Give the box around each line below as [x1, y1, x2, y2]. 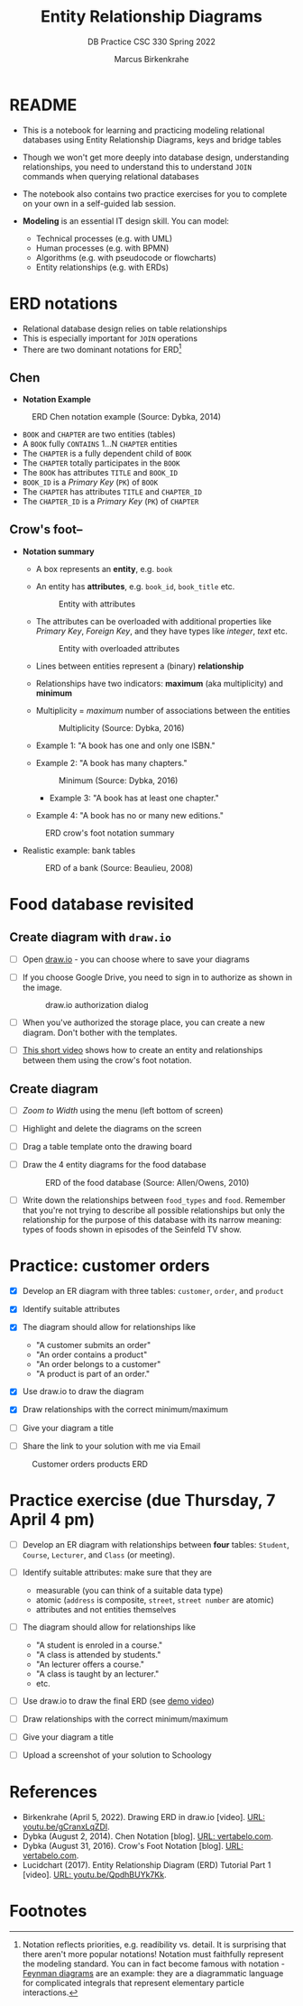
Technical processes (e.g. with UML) [35, 233, 173, 244]
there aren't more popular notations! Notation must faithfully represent [22, 1948, 284, 1959]
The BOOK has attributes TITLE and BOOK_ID [22, 467, 179, 478]
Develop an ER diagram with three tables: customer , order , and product [22, 1286, 284, 1297]
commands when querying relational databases [22, 171, 200, 181]
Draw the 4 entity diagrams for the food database [22, 1160, 207, 1170]
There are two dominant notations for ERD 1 [22, 342, 182, 355]
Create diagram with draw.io [9, 929, 171, 945]
